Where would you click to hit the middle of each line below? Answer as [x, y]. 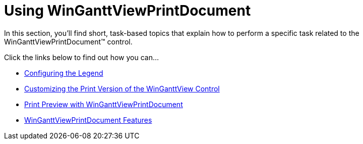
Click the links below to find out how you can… [82, 57]
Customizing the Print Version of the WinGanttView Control [122, 88]
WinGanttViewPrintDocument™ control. [68, 41]
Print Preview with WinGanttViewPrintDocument [104, 104]
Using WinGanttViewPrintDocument [128, 11]
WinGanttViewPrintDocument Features [88, 120]
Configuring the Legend [64, 73]
